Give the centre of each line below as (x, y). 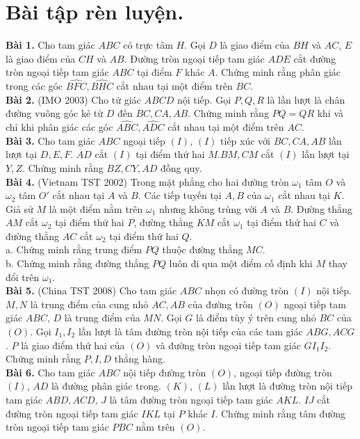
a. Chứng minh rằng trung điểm (74, 249)
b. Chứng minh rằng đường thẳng (77, 263)
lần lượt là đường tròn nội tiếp (287, 386)
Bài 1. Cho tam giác (50, 45)
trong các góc (34, 86)
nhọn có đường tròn (247, 290)
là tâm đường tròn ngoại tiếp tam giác (191, 399)
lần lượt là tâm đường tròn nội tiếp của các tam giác (190, 332)
